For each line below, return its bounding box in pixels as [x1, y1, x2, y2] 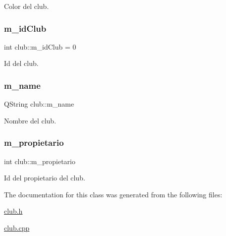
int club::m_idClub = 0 [4, 41, 76, 52]
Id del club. [4, 58, 39, 68]
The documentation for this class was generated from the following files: [4, 189, 223, 199]
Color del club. [4, 1, 49, 11]
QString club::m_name [4, 99, 74, 109]
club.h [4, 206, 23, 216]
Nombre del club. [4, 115, 56, 125]
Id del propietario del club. [4, 173, 85, 183]
